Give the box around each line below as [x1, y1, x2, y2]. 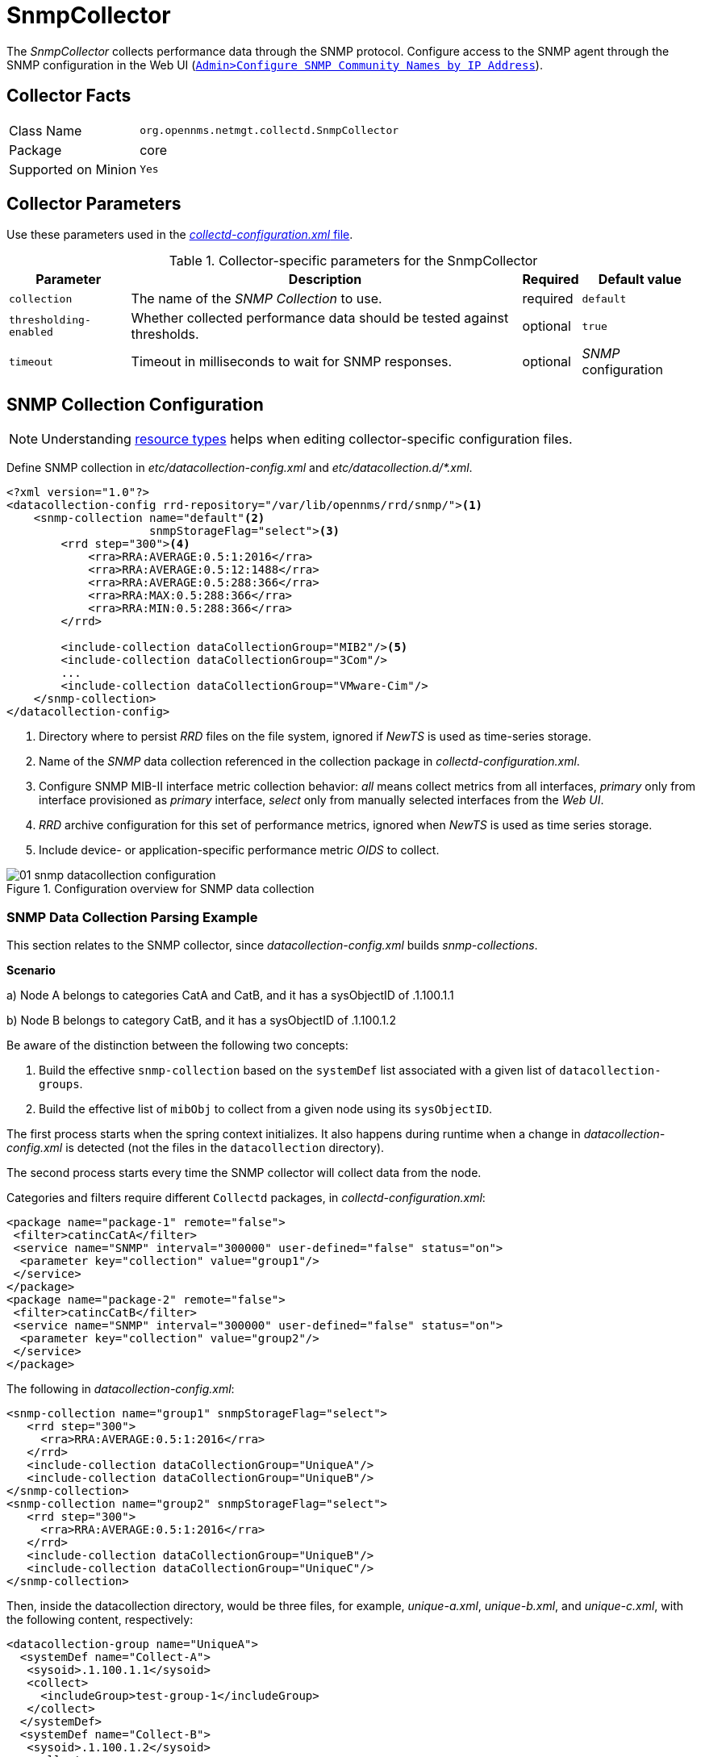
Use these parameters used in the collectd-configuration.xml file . [6, 227, 353, 242]
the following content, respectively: [6, 1613, 194, 1627]
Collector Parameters [6, 194, 182, 215]
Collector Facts [6, 86, 131, 106]
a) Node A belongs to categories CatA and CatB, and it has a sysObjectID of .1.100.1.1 [6, 988, 454, 1003]
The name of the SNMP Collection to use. [131, 290, 382, 307]
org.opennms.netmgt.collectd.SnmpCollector [140, 124, 399, 137]
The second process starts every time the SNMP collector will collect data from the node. [6, 1166, 482, 1180]
